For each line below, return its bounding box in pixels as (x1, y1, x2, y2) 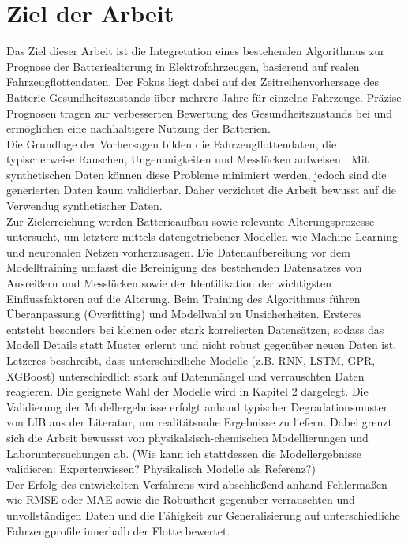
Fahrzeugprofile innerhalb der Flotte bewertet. (6, 522, 230, 538)
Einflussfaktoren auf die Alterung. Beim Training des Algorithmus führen (6, 290, 361, 306)
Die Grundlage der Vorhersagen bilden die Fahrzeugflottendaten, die (6, 135, 337, 152)
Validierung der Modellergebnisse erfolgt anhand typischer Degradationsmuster (6, 398, 388, 415)
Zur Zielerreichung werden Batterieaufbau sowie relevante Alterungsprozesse (6, 212, 375, 229)
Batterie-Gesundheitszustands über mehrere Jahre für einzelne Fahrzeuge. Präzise (6, 88, 402, 105)
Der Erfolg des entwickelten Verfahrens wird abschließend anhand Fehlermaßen (6, 475, 387, 492)
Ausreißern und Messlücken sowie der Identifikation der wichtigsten (6, 275, 331, 291)
